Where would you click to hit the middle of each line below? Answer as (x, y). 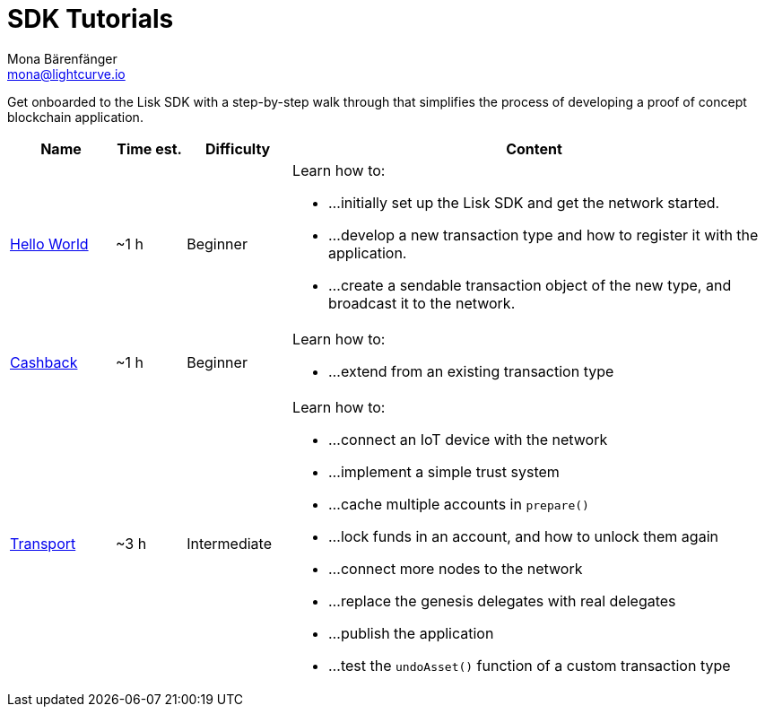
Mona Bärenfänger (62, 58)
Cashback (44, 362)
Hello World (49, 244)
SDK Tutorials (91, 19)
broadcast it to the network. (422, 303)
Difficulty (238, 148)
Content (534, 148)
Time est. (149, 148)
